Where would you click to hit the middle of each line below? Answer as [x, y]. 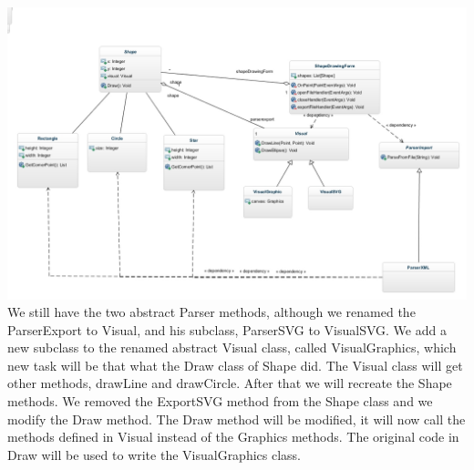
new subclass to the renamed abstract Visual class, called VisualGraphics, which [232, 347]
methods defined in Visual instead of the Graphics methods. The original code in [233, 437]
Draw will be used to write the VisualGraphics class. [154, 454]
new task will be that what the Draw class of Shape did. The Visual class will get [235, 365]
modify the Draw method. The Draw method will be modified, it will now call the [237, 419]
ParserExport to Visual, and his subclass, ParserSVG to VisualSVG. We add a [227, 329]
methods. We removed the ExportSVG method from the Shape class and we [220, 401]
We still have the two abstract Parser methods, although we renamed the [211, 312]
